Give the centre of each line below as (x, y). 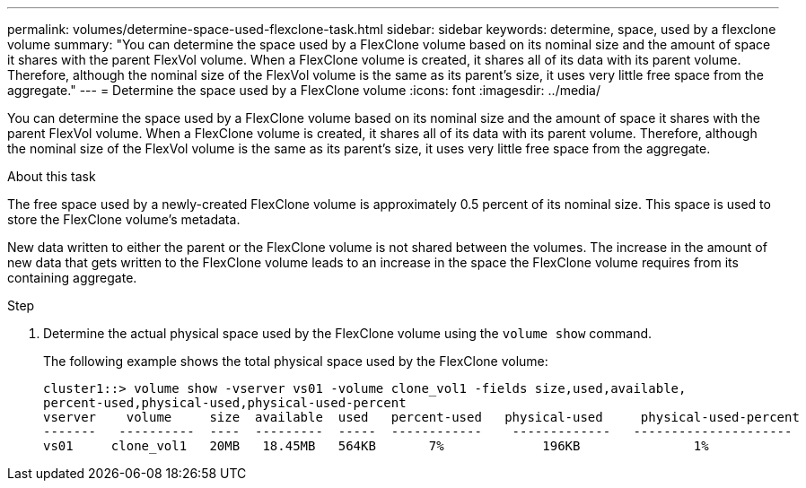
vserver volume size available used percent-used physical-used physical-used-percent (421, 417)
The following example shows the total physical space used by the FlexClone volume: (296, 361)
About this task (52, 176)
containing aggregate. (72, 278)
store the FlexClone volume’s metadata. (124, 219)
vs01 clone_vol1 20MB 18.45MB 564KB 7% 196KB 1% (376, 446)
